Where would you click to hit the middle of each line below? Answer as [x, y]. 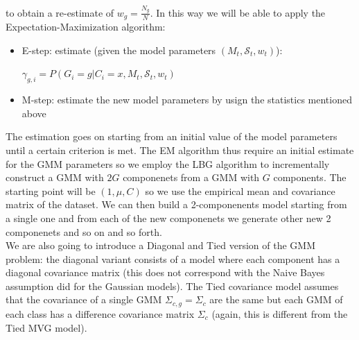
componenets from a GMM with [191, 177]
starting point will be [51, 190]
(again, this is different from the [280, 313]
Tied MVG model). [46, 327]
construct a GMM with [55, 177]
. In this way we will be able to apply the [238, 12]
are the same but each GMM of [276, 299]
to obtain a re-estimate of [60, 12]
